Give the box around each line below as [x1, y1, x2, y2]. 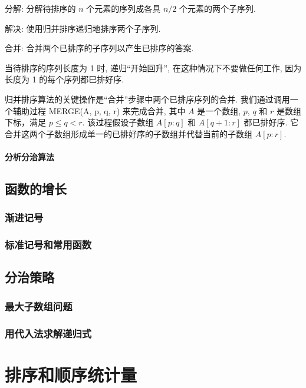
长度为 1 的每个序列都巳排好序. [5, 73, 124, 85]
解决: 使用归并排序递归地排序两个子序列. [5, 22, 161, 34]
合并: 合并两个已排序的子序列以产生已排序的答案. [5, 42, 194, 54]
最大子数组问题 [5, 299, 73, 313]
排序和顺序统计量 [5, 362, 137, 386]
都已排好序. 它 [244, 116, 299, 128]
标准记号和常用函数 [5, 237, 92, 252]
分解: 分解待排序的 [5, 2, 76, 14]
